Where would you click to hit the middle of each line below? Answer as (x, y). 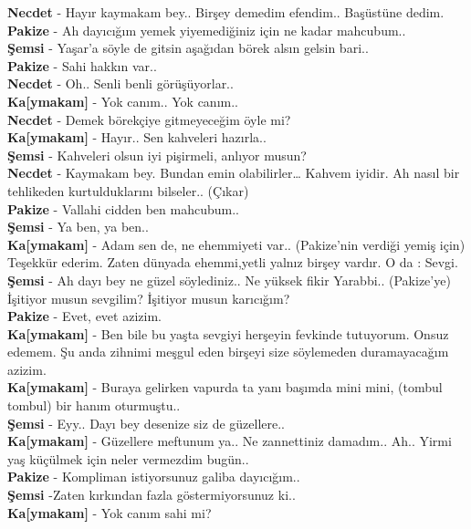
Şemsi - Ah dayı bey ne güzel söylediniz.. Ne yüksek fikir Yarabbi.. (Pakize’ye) (229, 280)
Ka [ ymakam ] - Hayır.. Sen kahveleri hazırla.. (137, 137)
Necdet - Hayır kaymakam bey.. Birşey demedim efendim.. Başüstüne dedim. (226, 12)
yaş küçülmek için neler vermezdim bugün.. (128, 458)
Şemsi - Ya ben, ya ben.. (78, 227)
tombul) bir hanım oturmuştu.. (94, 405)
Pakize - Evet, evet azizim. (84, 316)
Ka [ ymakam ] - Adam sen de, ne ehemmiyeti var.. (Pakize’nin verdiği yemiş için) (236, 244)
